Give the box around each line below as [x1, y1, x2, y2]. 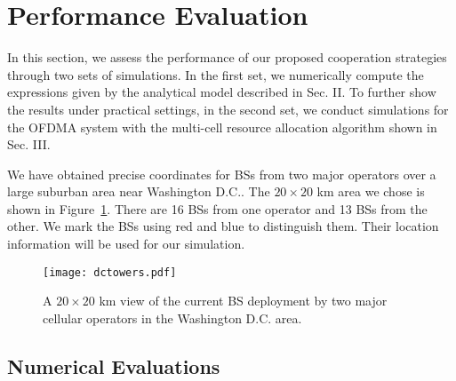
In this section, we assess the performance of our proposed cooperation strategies [7, 48, 447, 67]
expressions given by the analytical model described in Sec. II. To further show [7, 83, 436, 101]
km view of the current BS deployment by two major [99, 291, 388, 310]
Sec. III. [7, 135, 51, 154]
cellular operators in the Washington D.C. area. [43, 308, 302, 327]
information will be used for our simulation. [7, 234, 245, 253]
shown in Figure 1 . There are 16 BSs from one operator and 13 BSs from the [7, 199, 428, 218]
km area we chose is [316, 182, 425, 201]
